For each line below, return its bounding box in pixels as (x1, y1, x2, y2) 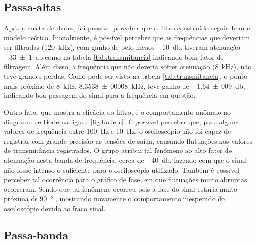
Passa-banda (4, 227, 69, 242)
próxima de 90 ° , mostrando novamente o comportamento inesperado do (4, 193, 225, 204)
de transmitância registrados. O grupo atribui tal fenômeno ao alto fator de (4, 145, 232, 155)
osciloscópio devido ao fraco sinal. (4, 203, 106, 213)
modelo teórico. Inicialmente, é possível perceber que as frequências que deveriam (4, 32, 250, 42)
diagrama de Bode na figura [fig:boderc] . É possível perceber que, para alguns (4, 116, 239, 126)
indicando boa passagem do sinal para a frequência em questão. (4, 90, 196, 100)
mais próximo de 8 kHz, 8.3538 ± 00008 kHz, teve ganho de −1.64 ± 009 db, (4, 80, 245, 91)
